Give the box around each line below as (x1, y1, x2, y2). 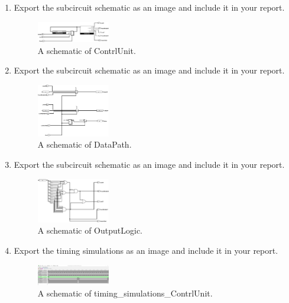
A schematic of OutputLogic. (37, 224, 143, 237)
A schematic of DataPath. (37, 138, 132, 151)
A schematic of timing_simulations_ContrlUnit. (37, 287, 213, 299)
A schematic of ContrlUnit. (37, 44, 136, 56)
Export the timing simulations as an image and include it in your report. (14, 244, 278, 256)
